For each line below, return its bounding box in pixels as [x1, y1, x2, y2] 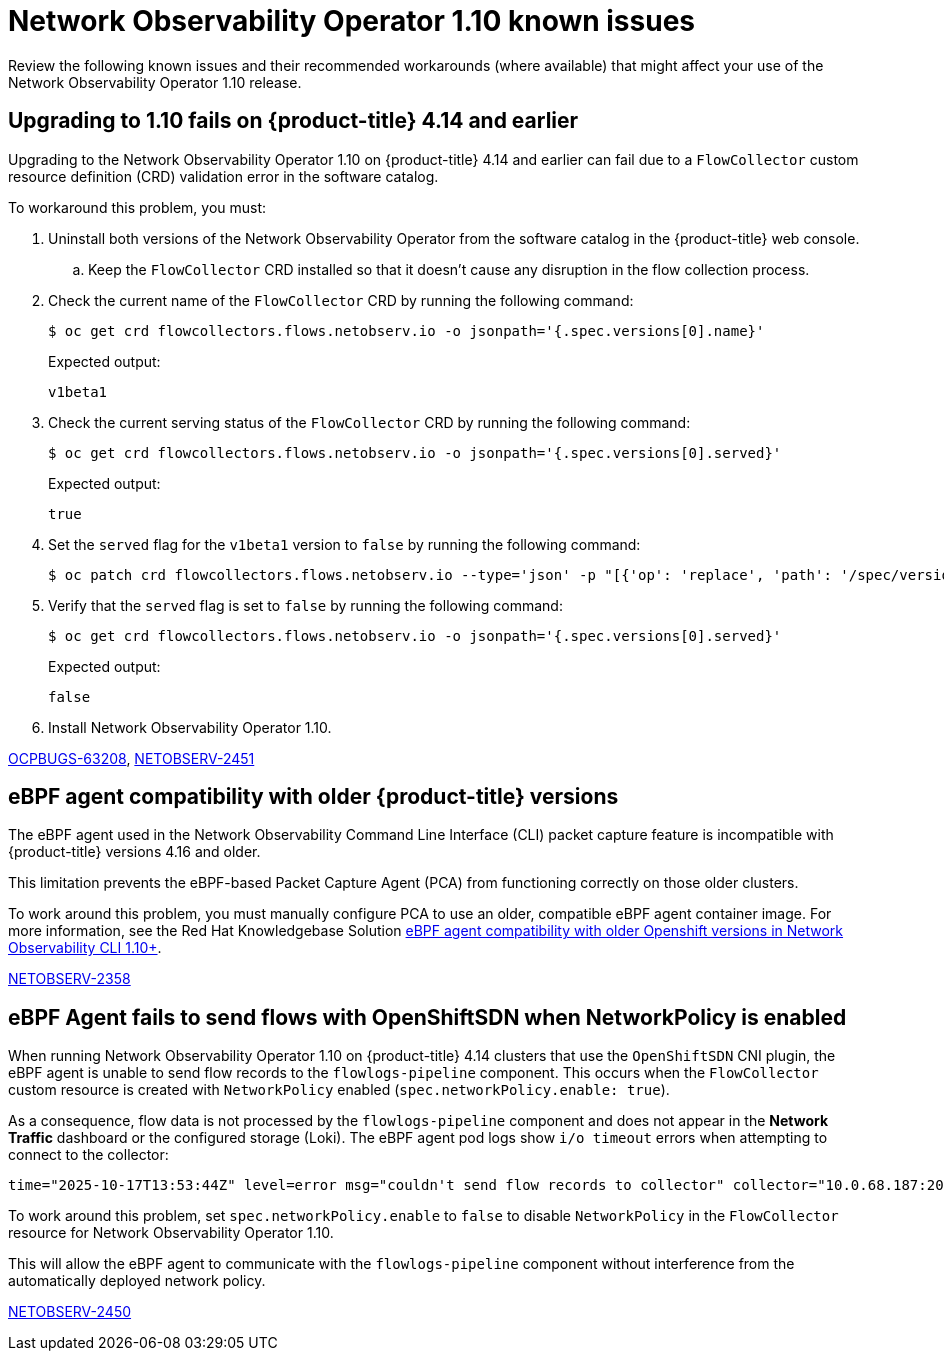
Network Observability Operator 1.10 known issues [8, 4, 696, 38]
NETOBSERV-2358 [8, 970, 131, 988]
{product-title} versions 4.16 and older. [8, 843, 261, 861]
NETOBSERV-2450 [8, 1303, 132, 1321]
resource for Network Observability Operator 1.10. [8, 1224, 334, 1242]
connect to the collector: [8, 1146, 169, 1164]
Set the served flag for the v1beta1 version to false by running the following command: [48, 535, 641, 553]
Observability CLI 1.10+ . [8, 939, 162, 957]
